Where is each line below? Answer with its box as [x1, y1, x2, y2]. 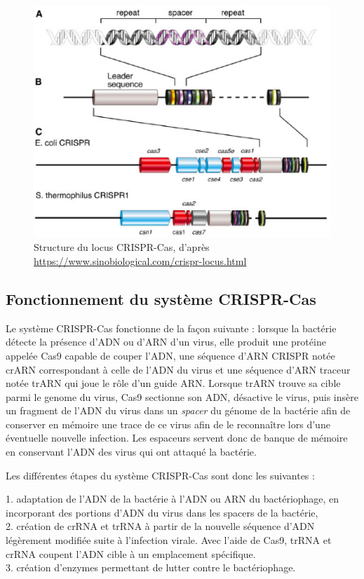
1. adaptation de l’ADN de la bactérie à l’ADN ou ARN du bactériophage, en [6, 491, 339, 506]
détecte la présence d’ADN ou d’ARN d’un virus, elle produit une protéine [6, 334, 326, 349]
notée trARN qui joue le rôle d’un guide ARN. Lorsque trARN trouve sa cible [6, 376, 341, 390]
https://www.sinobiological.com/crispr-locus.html [34, 253, 247, 268]
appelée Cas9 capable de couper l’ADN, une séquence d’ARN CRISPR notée [6, 348, 335, 362]
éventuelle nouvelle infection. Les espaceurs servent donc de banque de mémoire [6, 430, 348, 445]
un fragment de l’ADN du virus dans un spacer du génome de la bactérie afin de [6, 403, 351, 418]
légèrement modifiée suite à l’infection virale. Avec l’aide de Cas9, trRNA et [6, 533, 332, 547]
